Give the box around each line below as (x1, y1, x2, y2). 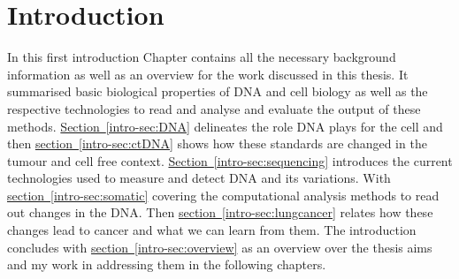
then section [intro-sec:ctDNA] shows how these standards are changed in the (7, 134, 427, 153)
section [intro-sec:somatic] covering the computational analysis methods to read (7, 185, 440, 204)
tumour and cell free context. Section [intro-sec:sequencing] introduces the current (7, 151, 453, 170)
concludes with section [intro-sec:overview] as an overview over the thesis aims (7, 238, 432, 256)
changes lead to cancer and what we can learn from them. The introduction (7, 221, 417, 239)
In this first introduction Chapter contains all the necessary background (7, 48, 396, 66)
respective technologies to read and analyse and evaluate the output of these (7, 99, 421, 117)
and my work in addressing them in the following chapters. (7, 255, 326, 274)
